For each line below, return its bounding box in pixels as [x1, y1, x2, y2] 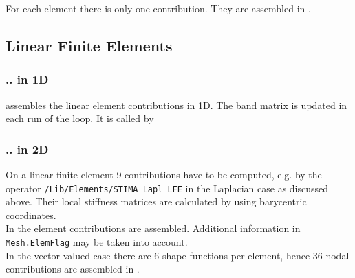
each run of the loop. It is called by [6, 111, 154, 126]
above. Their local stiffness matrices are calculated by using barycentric [6, 194, 307, 209]
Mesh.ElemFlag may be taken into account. [6, 235, 188, 249]
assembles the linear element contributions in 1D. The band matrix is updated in [6, 97, 347, 112]
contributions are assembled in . [6, 262, 140, 276]
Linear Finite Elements [6, 34, 173, 56]
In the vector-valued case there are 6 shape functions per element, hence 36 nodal [6, 248, 349, 262]
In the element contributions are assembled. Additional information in [6, 221, 301, 235]
